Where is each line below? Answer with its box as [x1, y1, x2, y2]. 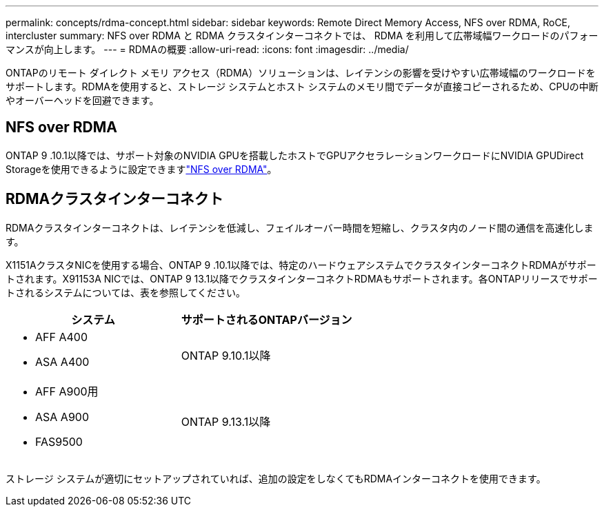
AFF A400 [35, 329, 88, 344]
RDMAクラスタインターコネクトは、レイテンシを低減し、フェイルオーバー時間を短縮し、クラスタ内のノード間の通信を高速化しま [6, 221, 594, 234]
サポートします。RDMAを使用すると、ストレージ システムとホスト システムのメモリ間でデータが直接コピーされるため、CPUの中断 [6, 81, 598, 92]
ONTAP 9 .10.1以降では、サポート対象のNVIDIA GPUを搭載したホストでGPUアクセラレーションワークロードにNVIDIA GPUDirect [6, 149, 584, 161]
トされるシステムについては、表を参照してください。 [6, 286, 246, 298]
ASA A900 [35, 409, 89, 424]
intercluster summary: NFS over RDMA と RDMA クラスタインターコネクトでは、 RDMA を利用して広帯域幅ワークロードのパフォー [6, 30, 598, 41]
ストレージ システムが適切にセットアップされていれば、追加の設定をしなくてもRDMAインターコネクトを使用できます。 [6, 472, 546, 484]
